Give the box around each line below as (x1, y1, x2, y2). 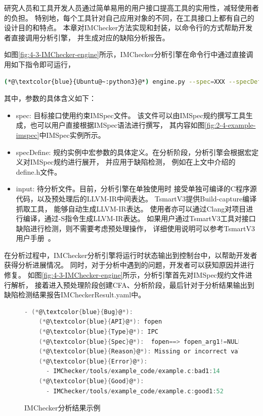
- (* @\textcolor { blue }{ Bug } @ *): (24, 308, 133, 316)
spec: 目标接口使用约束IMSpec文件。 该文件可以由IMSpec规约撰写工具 (16, 110, 246, 120)
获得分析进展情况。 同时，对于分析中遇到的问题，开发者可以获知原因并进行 (4, 259, 254, 270)
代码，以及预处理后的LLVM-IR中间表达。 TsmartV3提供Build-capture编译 (16, 193, 257, 203)
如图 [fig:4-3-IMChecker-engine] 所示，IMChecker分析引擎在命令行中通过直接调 (4, 49, 253, 60)
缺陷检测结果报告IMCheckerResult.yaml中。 (4, 289, 146, 300)
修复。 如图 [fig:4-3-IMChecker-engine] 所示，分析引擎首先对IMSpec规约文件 (4, 270, 245, 280)
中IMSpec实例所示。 (39, 129, 105, 140)
